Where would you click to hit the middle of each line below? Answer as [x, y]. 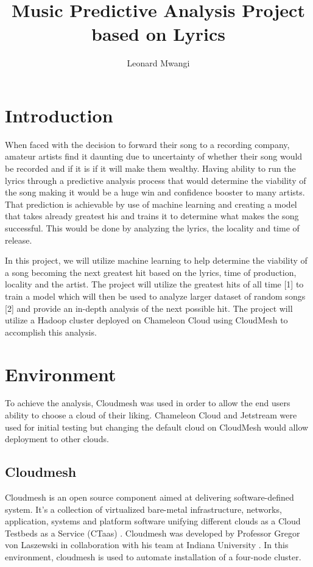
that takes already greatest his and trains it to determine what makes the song [152, 216]
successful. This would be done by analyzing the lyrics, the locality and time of [152, 228]
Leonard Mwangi [158, 63]
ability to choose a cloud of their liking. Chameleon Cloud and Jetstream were [151, 415]
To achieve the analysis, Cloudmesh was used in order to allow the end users [148, 403]
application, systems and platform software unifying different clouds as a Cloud [153, 521]
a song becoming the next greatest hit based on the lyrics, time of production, [151, 272]
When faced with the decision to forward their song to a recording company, [147, 144]
